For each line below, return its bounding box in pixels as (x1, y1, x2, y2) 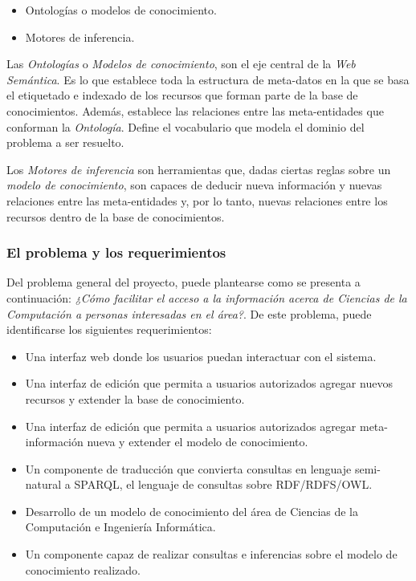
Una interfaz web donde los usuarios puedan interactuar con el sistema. (25, 347, 377, 364)
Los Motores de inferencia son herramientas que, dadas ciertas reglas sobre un (6, 160, 391, 177)
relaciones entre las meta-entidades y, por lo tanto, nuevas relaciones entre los (6, 192, 388, 209)
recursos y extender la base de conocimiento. (25, 390, 245, 407)
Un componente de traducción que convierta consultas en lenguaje (25, 460, 352, 477)
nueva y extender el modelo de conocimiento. (87, 433, 308, 450)
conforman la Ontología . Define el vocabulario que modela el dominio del (6, 118, 365, 135)
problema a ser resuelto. (6, 134, 124, 151)
